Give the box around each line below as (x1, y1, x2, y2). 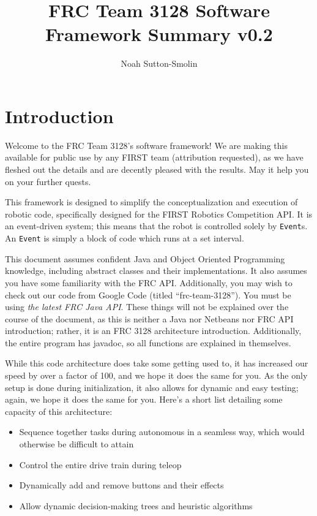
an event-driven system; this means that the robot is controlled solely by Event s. (5, 219, 308, 232)
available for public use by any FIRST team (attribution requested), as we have (5, 151, 304, 164)
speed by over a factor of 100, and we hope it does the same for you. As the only (5, 369, 308, 382)
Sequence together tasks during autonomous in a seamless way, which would (19, 425, 305, 438)
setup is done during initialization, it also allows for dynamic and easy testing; (5, 381, 299, 393)
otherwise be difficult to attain (19, 438, 134, 450)
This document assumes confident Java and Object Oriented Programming (5, 252, 285, 265)
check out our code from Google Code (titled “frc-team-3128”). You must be (5, 288, 291, 301)
